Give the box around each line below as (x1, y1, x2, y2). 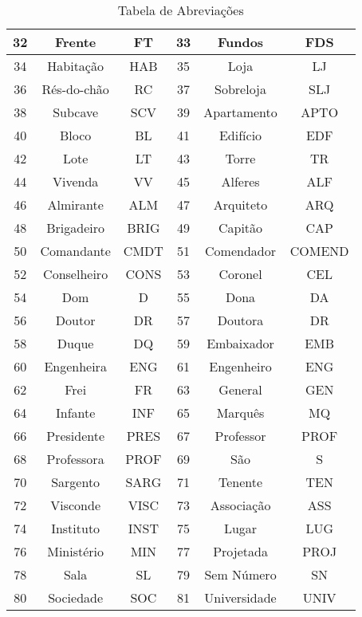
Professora (46, 450, 104, 468)
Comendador (205, 242, 276, 260)
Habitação (47, 57, 104, 75)
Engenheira (44, 357, 107, 375)
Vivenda (52, 172, 99, 191)
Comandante (40, 242, 111, 260)
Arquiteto (213, 195, 268, 214)
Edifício (218, 126, 262, 144)
